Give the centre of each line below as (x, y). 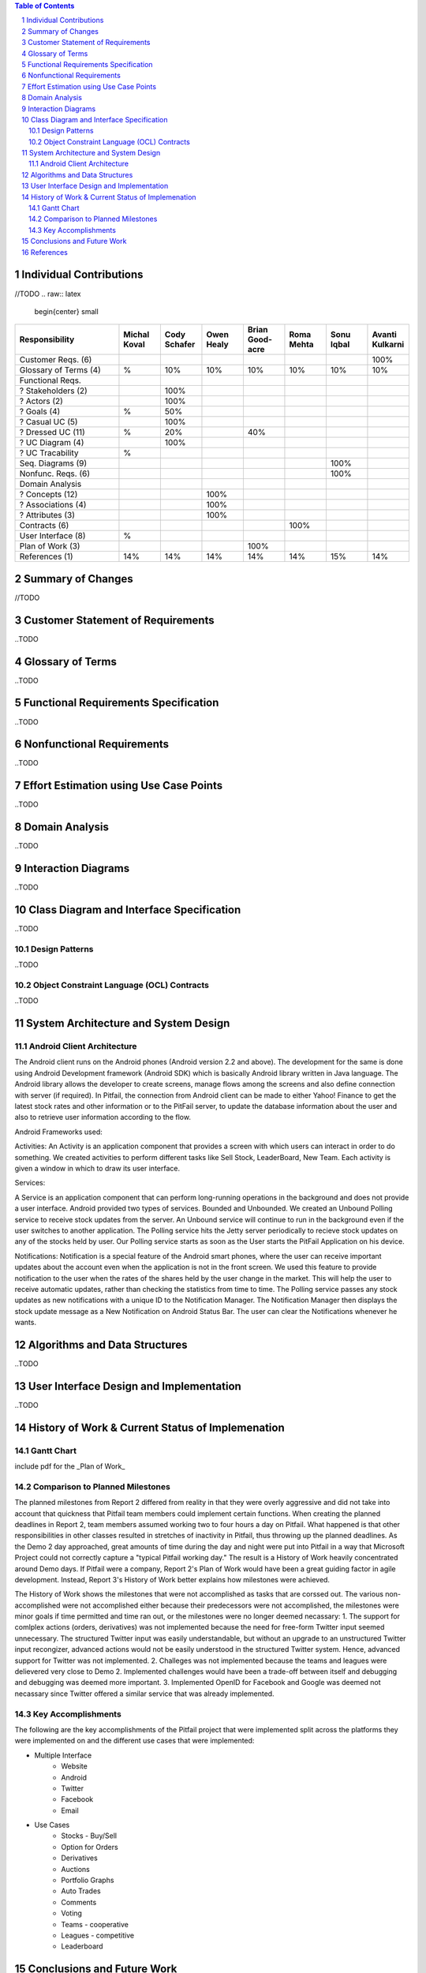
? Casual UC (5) (49, 422)
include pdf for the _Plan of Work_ (70, 1466)
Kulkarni (388, 345)
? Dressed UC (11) (52, 432)
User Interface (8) (52, 536)
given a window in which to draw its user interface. (97, 1168)
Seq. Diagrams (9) (53, 463)
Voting (72, 1913)
